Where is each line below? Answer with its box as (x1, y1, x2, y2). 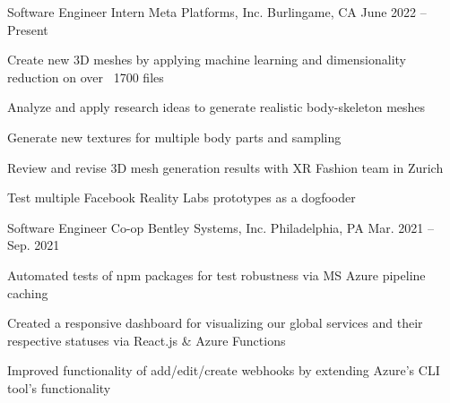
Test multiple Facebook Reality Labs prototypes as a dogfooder (7, 188, 356, 207)
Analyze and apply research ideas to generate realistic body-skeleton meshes (7, 98, 426, 116)
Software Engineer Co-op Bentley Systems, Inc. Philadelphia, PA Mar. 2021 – (7, 218, 434, 236)
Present (7, 20, 48, 39)
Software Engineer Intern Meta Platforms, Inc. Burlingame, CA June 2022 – (7, 3, 427, 21)
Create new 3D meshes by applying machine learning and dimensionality (7, 50, 407, 69)
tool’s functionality (7, 378, 111, 397)
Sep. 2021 (7, 236, 60, 254)
